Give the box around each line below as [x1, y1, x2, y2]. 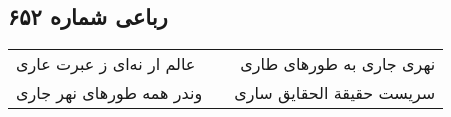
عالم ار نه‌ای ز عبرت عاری [16, 52, 196, 76]
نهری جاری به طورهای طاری [240, 52, 436, 76]
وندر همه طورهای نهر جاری [16, 81, 203, 105]
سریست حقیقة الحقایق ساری [234, 81, 436, 105]
